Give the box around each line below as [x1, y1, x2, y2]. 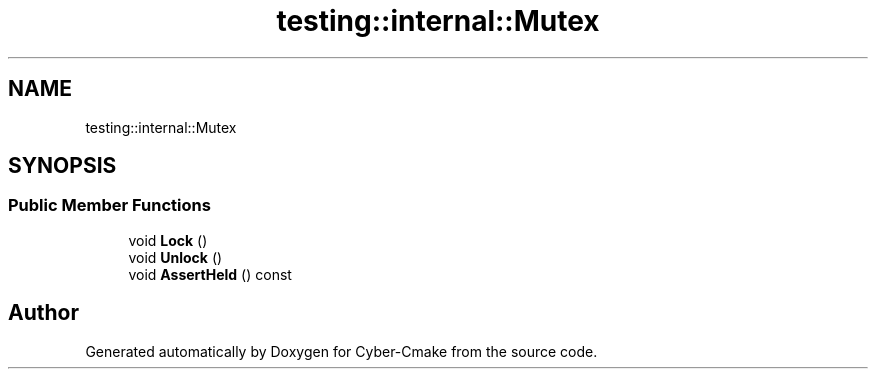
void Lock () [128, 231, 208, 249]
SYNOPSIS [8, 153, 117, 179]
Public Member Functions [8, 195, 211, 216]
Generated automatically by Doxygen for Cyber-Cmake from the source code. [85, 342, 598, 360]
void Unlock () [128, 248, 223, 266]
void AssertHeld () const [128, 265, 292, 283]
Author [8, 300, 79, 326]
